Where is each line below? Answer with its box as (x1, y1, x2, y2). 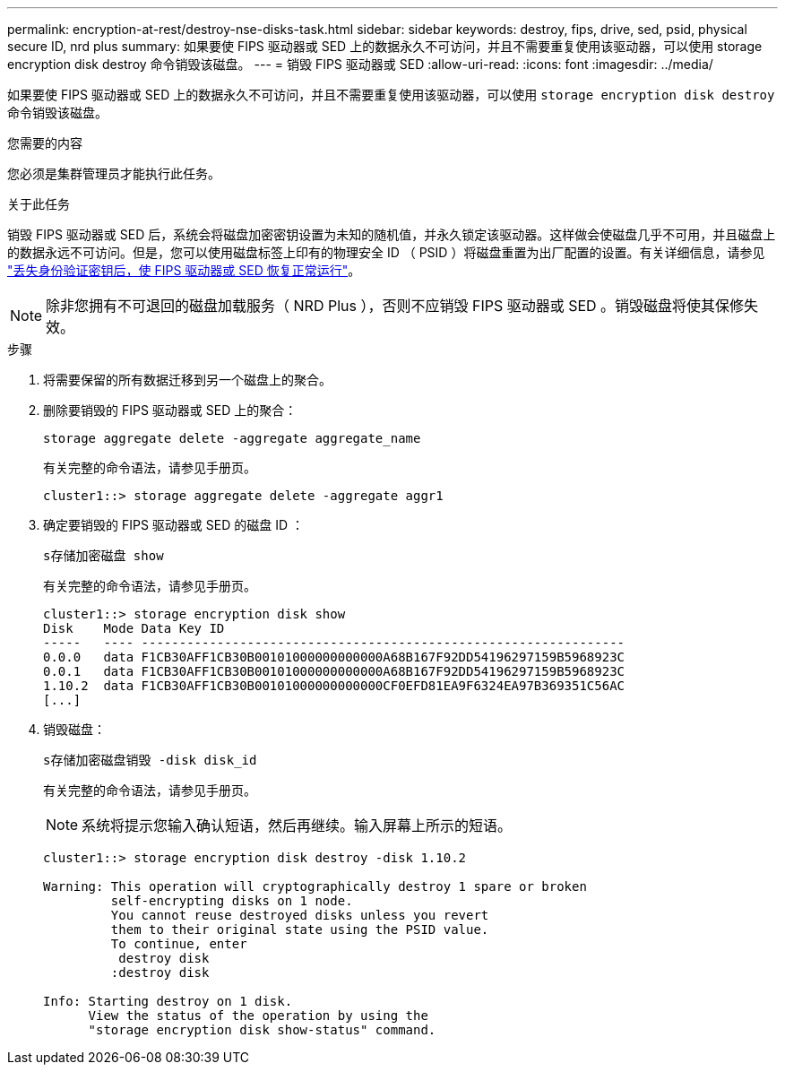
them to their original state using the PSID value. (110, 922, 489, 937)
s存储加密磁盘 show (43, 549, 164, 563)
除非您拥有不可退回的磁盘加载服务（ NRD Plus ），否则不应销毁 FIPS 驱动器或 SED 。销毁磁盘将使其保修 (46, 297, 745, 315)
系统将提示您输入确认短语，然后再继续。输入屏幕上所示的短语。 (82, 817, 513, 834)
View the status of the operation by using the (88, 1008, 428, 1023)
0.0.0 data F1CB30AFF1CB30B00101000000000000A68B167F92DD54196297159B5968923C (43, 650, 625, 664)
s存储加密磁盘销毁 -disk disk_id (43, 753, 257, 767)
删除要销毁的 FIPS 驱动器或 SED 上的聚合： (43, 402, 298, 418)
